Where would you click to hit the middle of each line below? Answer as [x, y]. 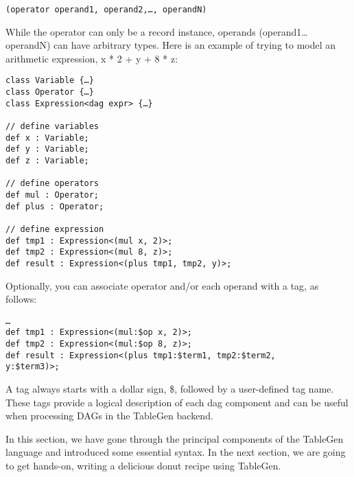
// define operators [52, 184]
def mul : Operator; [52, 195]
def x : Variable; [47, 138]
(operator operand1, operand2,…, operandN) [106, 10]
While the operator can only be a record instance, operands [131, 31]
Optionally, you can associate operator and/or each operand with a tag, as [162, 285]
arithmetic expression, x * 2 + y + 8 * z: [92, 58]
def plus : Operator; [55, 206]
